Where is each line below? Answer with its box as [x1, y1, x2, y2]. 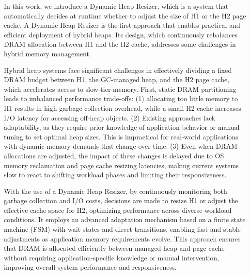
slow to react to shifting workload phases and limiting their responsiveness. [4, 170, 227, 180]
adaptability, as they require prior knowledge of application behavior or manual [4, 122, 240, 132]
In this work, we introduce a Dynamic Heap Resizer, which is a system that [4, 1, 229, 11]
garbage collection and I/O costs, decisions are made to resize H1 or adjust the [4, 195, 238, 206]
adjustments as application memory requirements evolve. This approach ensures [4, 233, 241, 243]
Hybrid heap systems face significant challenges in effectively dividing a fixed [4, 65, 232, 75]
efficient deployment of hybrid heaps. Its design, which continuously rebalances [4, 29, 237, 39]
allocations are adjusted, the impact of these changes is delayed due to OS [4, 150, 224, 160]
